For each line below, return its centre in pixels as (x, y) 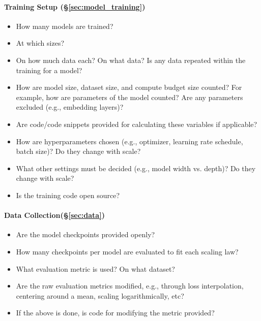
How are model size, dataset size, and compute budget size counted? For (129, 87)
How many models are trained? (65, 26)
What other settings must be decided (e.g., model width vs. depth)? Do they (136, 168)
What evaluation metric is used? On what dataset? (95, 268)
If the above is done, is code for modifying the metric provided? (115, 313)
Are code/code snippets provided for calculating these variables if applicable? (137, 124)
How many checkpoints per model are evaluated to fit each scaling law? (127, 251)
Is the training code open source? (68, 195)
